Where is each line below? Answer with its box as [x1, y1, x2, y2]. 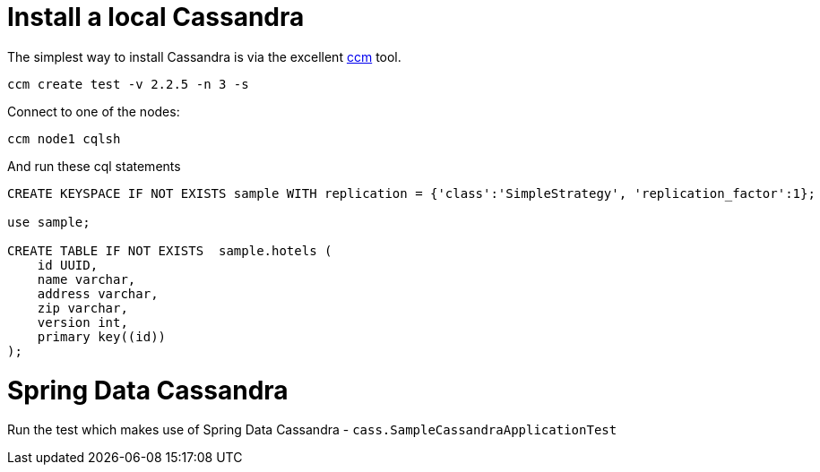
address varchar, [37, 286, 159, 301]
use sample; [7, 214, 91, 229]
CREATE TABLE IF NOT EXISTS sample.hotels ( [7, 243, 332, 258]
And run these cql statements [7, 158, 181, 174]
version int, [37, 314, 128, 330]
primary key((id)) [37, 329, 167, 344]
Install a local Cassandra [7, 2, 305, 32]
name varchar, [37, 271, 136, 287]
